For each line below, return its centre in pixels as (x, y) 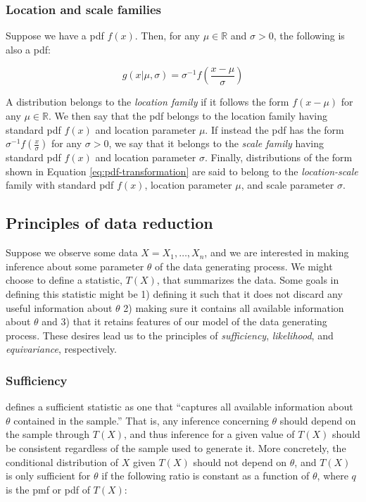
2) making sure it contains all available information (234, 307)
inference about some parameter (75, 266)
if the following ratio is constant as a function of (206, 476)
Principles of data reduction (109, 223)
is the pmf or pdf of (48, 489)
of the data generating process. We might (244, 266)
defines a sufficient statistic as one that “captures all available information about (179, 407)
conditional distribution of (62, 462)
